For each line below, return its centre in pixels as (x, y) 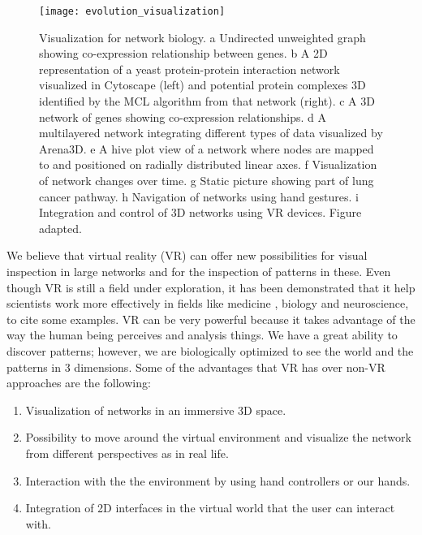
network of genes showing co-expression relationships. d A (183, 116)
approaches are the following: (79, 383)
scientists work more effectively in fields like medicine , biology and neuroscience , (208, 303)
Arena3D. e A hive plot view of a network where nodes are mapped (207, 148)
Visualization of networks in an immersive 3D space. (156, 410)
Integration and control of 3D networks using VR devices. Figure (200, 212)
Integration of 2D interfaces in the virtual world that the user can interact (210, 508)
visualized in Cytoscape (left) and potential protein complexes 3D (202, 85)
